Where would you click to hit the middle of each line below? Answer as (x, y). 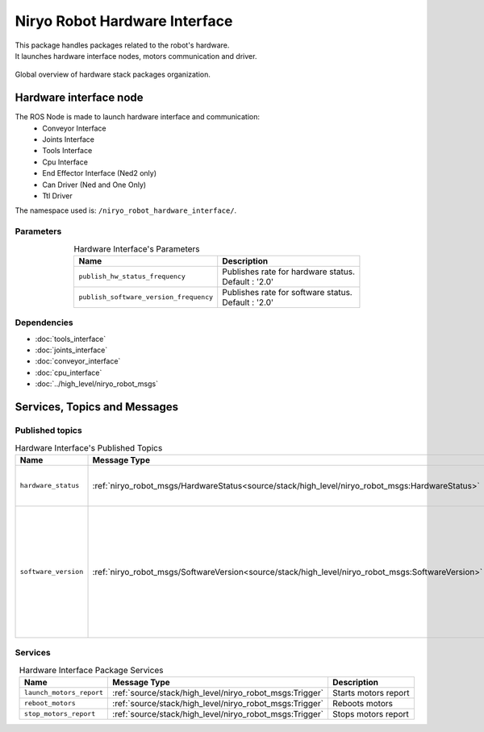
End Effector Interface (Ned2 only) (100, 173)
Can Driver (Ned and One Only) (94, 185)
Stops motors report (370, 713)
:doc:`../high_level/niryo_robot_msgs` (97, 384)
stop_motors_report (60, 714)
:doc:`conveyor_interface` (78, 361)
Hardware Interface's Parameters (137, 248)
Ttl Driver (57, 195)
